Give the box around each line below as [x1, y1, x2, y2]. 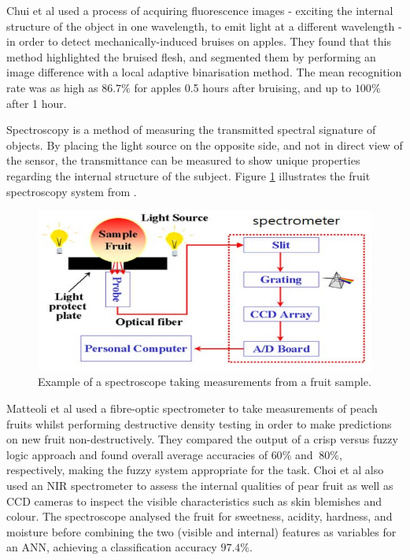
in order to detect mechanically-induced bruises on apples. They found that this [6, 33, 391, 50]
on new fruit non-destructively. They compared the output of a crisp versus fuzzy [6, 431, 398, 447]
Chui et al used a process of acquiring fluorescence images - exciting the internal [6, 2, 393, 18]
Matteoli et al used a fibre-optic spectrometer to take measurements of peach [6, 399, 378, 416]
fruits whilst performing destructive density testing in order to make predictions [6, 415, 392, 432]
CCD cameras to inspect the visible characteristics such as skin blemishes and [6, 492, 382, 509]
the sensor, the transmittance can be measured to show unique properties [6, 152, 360, 169]
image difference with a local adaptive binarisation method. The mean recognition [6, 64, 402, 80]
